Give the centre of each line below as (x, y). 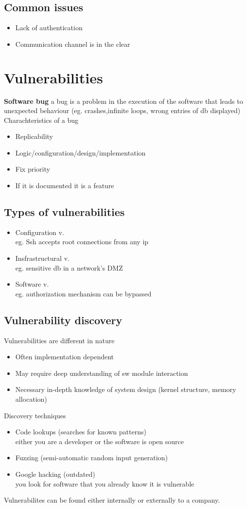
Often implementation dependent (65, 357)
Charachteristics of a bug (41, 120)
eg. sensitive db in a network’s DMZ (69, 267)
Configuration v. (40, 232)
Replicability (34, 136)
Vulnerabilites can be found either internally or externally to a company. (112, 500)
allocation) (31, 399)
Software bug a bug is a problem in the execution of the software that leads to (123, 101)
